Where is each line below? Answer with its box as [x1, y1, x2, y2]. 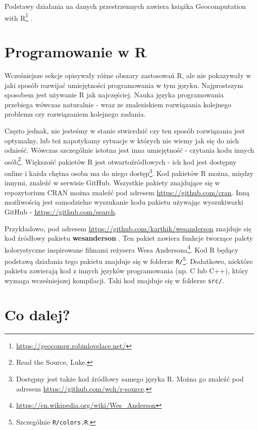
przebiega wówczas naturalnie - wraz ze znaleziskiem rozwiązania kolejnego [4, 99, 231, 109]
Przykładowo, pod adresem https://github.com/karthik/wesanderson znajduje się [4, 223, 252, 233]
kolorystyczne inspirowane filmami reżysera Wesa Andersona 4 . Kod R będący [4, 243, 239, 255]
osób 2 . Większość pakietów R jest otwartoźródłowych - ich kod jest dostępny [4, 155, 237, 167]
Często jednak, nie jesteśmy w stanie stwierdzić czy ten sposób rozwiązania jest [4, 125, 245, 135]
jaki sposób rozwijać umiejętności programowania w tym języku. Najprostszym [4, 80, 243, 90]
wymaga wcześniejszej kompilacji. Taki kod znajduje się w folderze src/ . [4, 275, 224, 285]
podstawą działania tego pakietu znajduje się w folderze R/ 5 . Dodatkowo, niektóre [4, 255, 253, 266]
